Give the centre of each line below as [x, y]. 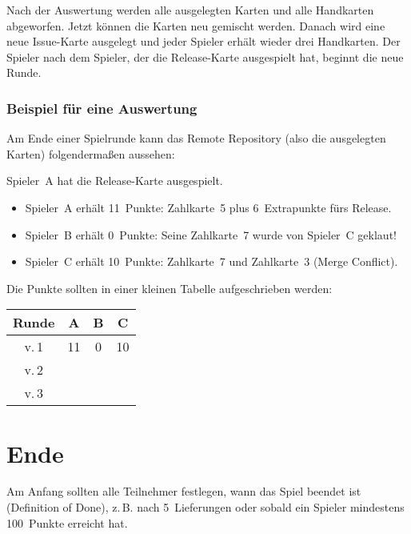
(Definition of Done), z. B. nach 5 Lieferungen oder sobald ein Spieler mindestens [205, 507]
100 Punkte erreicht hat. [67, 522]
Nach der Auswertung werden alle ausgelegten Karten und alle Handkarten [190, 10]
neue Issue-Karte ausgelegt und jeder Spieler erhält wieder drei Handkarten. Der [204, 41]
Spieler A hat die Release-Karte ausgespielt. [115, 181]
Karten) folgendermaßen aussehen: [91, 153]
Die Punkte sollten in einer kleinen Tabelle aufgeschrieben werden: [170, 288]
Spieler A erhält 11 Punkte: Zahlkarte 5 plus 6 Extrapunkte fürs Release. [208, 207]
